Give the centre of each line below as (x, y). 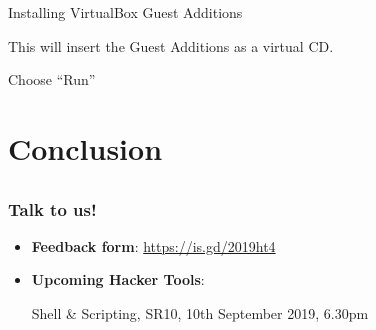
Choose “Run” (52, 79)
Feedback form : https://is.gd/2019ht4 (153, 245)
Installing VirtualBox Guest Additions (125, 12)
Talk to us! (52, 208)
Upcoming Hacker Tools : (118, 279)
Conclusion (85, 147)
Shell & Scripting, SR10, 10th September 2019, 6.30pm (200, 313)
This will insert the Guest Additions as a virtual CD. (171, 45)
